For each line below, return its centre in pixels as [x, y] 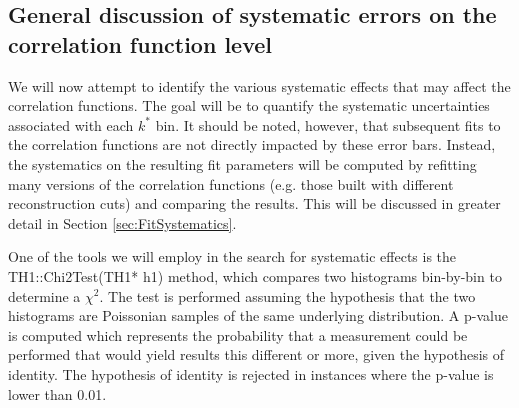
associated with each [71, 124]
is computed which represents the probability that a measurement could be [238, 334]
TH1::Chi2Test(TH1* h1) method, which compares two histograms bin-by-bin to [255, 275]
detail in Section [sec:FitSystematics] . [122, 222]
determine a [44, 295]
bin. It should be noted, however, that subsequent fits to [328, 124]
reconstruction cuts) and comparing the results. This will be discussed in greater [254, 203]
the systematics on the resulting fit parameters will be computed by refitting [242, 163]
